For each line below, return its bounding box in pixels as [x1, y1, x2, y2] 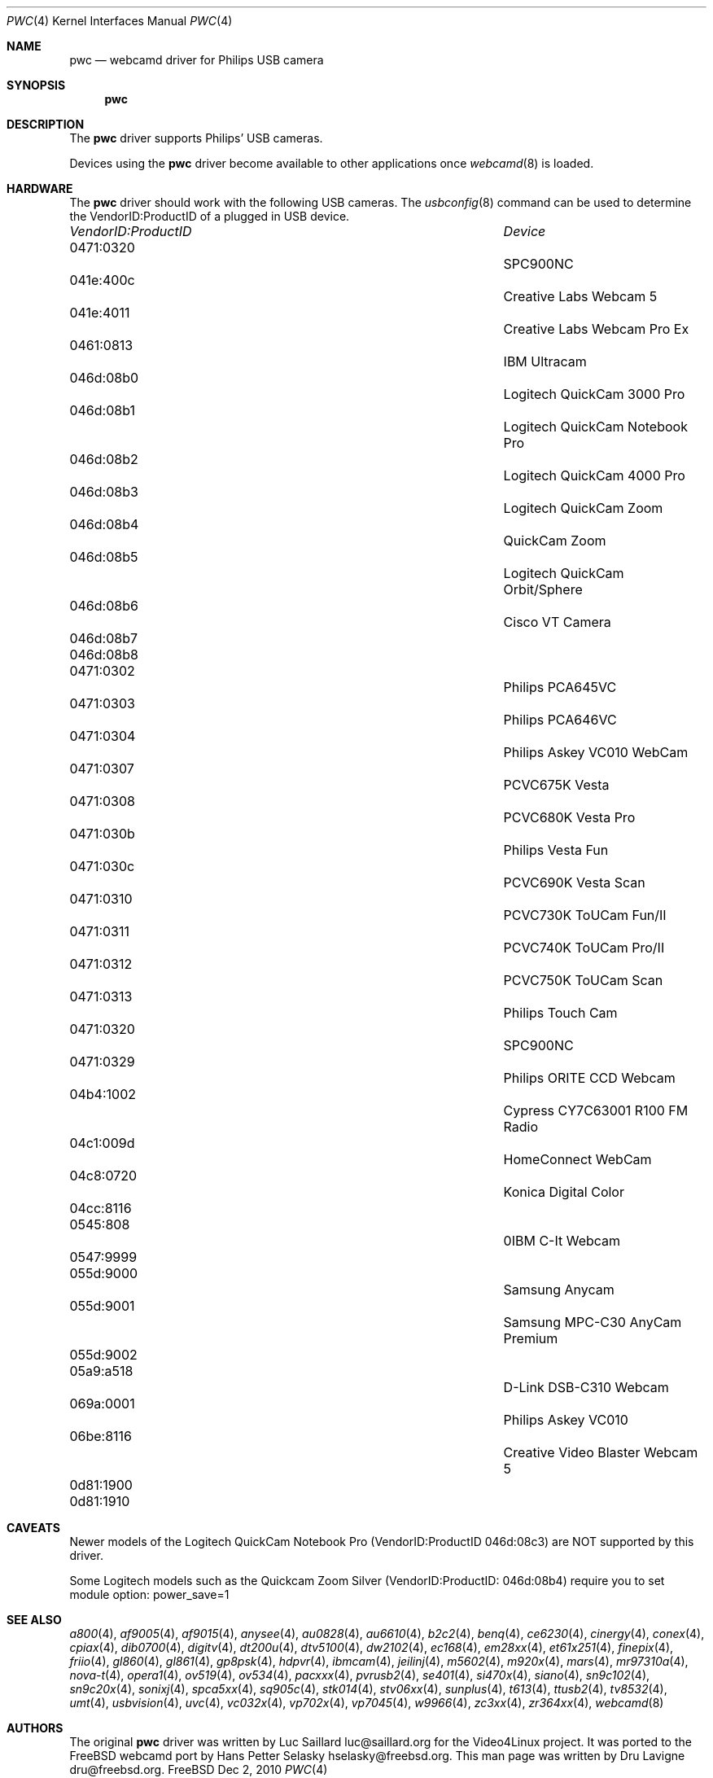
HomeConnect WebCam [503, 1151, 652, 1167]
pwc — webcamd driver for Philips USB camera [69, 53, 324, 67]
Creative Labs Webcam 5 [503, 288, 658, 304]
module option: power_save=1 [69, 1587, 230, 1601]
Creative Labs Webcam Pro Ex [503, 321, 689, 337]
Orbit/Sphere [503, 581, 583, 598]
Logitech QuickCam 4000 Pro [503, 467, 685, 484]
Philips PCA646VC [503, 712, 617, 728]
